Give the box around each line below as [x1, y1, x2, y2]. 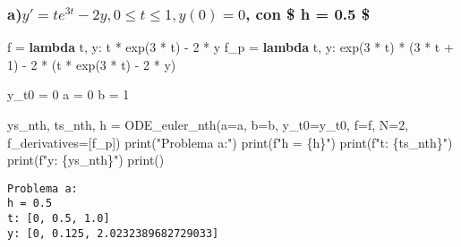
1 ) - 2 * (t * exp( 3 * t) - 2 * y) [7, 55, 176, 73]
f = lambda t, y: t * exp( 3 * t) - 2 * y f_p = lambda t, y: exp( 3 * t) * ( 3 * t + [7, 38, 454, 56]
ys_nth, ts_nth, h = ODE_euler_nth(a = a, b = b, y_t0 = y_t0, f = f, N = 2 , [7, 115, 409, 133]
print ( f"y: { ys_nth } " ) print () [7, 150, 165, 169]
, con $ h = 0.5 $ [245, 2, 371, 24]
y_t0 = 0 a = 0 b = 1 [7, 85, 130, 104]
